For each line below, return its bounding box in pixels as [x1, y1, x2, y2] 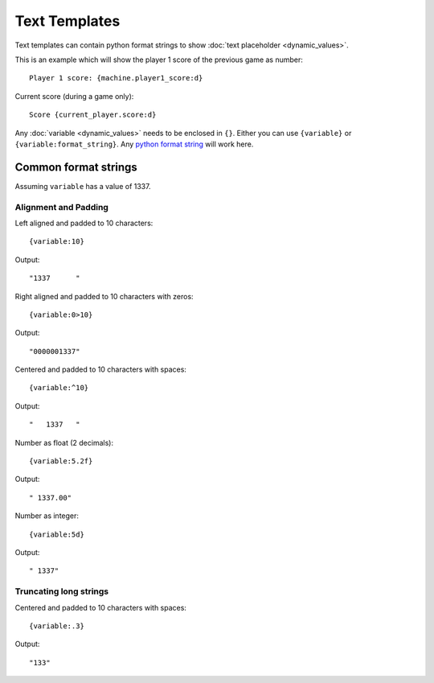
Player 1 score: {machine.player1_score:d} [29, 73, 203, 83]
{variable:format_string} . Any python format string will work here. [14, 139, 254, 149]
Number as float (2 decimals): [14, 438, 114, 447]
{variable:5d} [29, 529, 84, 539]
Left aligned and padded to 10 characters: [14, 218, 154, 228]
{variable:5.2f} [29, 457, 93, 466]
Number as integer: [14, 511, 80, 520]
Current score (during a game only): [14, 91, 134, 101]
